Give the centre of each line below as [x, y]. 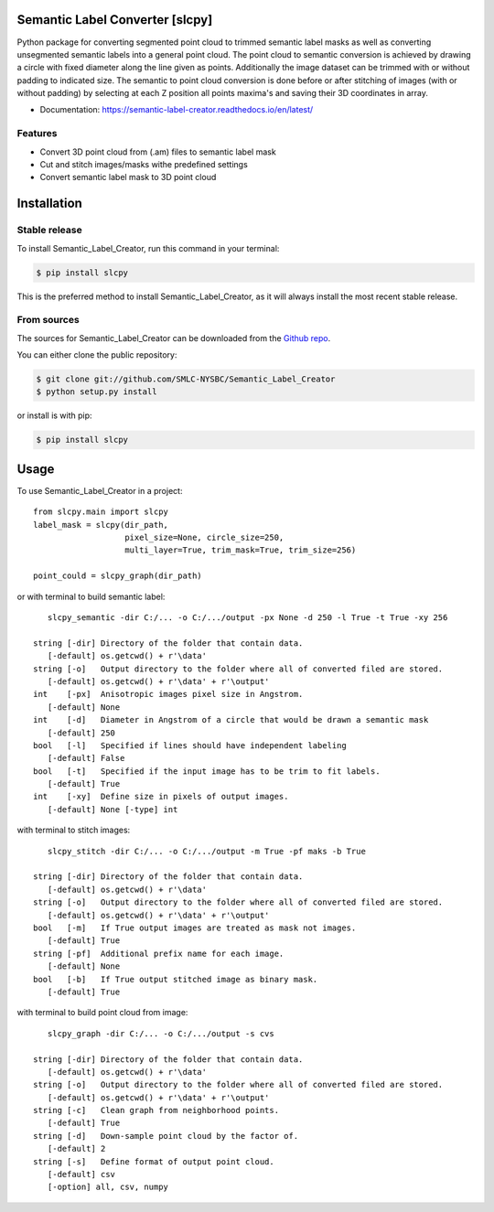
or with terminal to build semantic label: [91, 596]
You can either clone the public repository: [97, 355]
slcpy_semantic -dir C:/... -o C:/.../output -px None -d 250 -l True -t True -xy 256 [247, 618]
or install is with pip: [54, 415]
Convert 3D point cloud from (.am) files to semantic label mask [158, 152]
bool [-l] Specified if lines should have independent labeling [190, 745]
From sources [48, 320]
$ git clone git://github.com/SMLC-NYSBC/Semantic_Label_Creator [186, 379]
